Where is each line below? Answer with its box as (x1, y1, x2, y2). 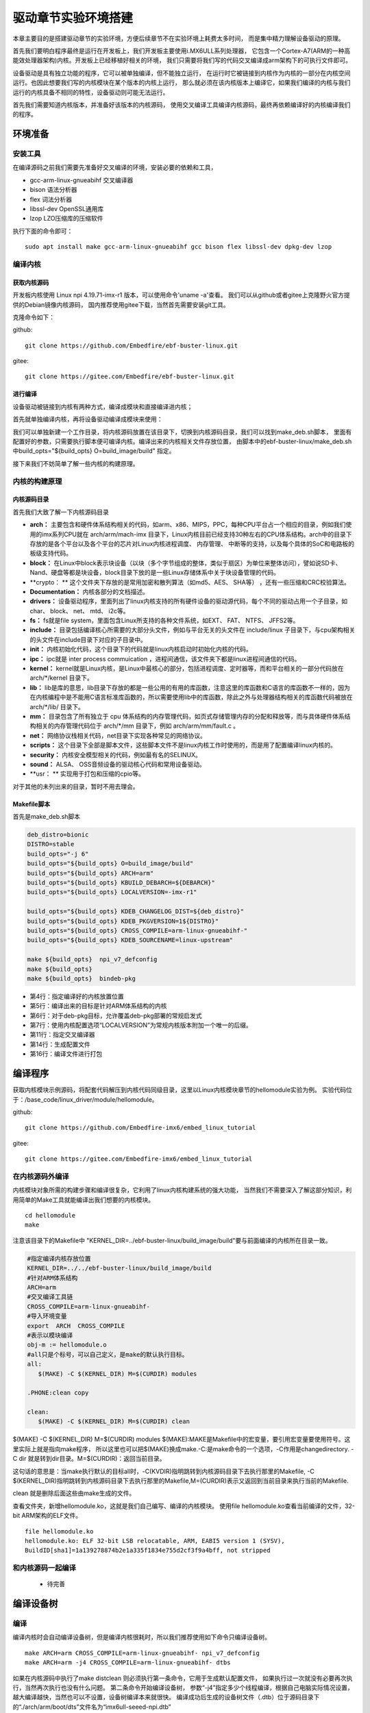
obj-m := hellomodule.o (27, 1341, 108, 1349)
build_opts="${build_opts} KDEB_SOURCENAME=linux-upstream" (27, 936, 234, 944)
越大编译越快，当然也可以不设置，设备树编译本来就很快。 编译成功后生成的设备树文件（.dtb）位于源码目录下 (12, 1693, 320, 1701)
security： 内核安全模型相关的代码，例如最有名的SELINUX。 (29, 750, 202, 759)
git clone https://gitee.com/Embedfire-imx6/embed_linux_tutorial (25, 1155, 253, 1163)
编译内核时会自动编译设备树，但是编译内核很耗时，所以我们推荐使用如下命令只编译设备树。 (12, 1633, 271, 1641)
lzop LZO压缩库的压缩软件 (29, 214, 103, 223)
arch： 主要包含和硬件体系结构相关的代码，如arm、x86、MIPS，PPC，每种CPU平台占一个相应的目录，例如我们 (29, 521, 346, 529)
